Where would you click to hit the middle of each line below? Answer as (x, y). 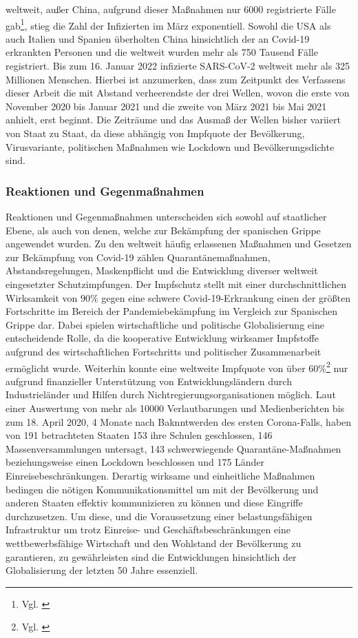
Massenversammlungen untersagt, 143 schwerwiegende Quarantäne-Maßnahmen (173, 448)
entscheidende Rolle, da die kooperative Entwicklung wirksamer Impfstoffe (162, 338)
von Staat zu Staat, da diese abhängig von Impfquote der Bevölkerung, (155, 133)
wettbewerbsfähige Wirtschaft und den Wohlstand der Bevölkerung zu (154, 543)
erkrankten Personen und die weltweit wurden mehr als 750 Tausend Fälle (162, 52)
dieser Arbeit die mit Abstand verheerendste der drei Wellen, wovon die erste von (178, 93)
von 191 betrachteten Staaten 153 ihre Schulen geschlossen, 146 (139, 435)
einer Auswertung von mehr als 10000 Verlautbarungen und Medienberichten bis (175, 408)
